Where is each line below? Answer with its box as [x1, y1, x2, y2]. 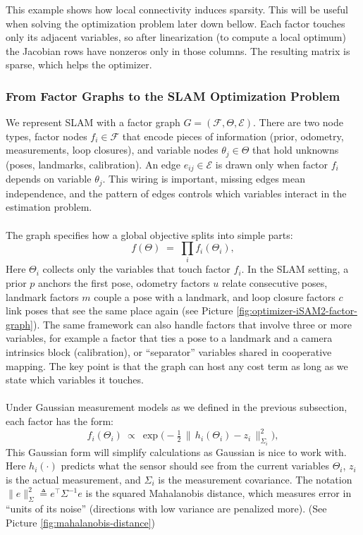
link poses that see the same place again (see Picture [6, 303, 233, 318]
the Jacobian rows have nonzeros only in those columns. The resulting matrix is [6, 43, 350, 58]
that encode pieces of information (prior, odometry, [122, 128, 344, 143]
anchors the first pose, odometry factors [38, 276, 210, 290]
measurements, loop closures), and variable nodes [6, 142, 219, 157]
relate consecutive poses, [221, 276, 328, 290]
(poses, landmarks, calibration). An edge [6, 156, 181, 171]
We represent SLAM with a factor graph [6, 115, 180, 130]
